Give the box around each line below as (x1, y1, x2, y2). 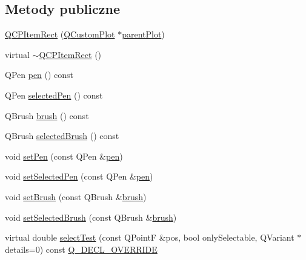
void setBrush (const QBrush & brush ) (5, 190, 147, 203)
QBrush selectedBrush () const (5, 129, 119, 142)
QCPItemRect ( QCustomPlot (5, 28, 115, 41)
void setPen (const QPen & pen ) (5, 149, 123, 162)
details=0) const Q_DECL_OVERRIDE (5, 242, 158, 255)
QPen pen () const (5, 68, 74, 81)
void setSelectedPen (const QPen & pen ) (5, 170, 153, 183)
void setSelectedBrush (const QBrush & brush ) (5, 210, 177, 223)
